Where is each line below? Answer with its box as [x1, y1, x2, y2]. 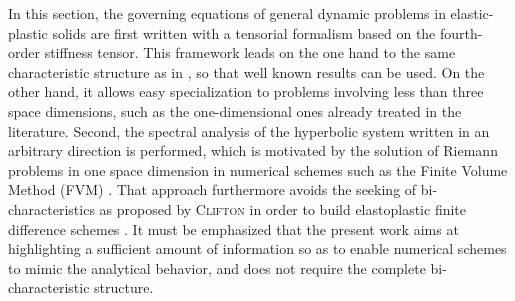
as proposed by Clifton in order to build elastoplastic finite [99, 198, 467, 219]
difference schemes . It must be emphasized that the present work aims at [8, 218, 459, 239]
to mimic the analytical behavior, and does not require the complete [8, 257, 426, 278]
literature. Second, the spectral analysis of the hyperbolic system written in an [8, 120, 490, 141]
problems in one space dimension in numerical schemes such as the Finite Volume [8, 159, 508, 180]
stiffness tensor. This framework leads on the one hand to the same [44, 42, 456, 63]
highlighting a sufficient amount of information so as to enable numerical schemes [8, 238, 507, 259]
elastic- [450, 3, 494, 23]
